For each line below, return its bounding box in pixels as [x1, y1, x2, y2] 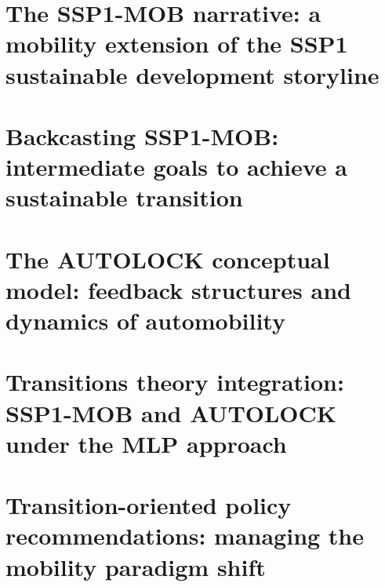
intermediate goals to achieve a [5, 151, 347, 183]
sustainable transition [5, 181, 243, 213]
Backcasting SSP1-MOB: [5, 119, 279, 151]
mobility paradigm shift [5, 550, 266, 582]
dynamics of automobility [5, 304, 285, 337]
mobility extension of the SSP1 [5, 27, 348, 60]
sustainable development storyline [5, 58, 380, 90]
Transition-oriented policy [5, 489, 292, 521]
